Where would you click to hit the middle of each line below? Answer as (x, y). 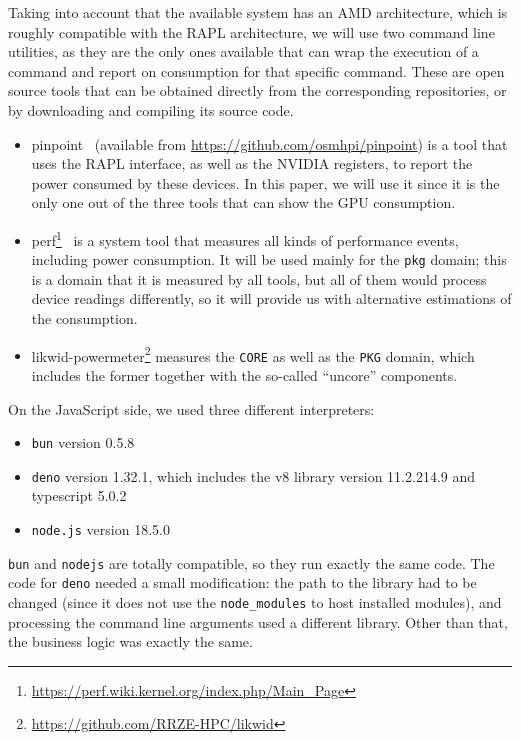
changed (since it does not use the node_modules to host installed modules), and (255, 602)
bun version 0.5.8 (83, 442)
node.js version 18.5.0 (100, 529)
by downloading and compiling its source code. (151, 109)
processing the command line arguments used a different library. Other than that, (258, 621)
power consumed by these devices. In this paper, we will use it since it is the (265, 182)
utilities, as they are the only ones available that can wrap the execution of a (243, 51)
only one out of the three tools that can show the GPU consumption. (243, 202)
